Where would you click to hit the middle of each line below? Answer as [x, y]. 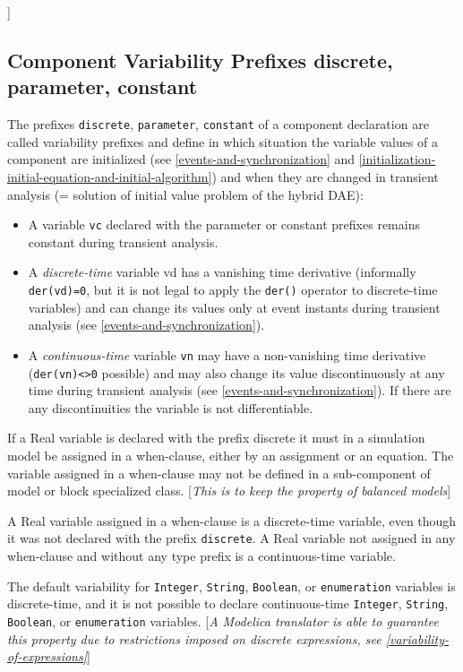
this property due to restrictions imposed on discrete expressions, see [194, 638]
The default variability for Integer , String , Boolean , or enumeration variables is [231, 586]
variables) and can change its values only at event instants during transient [234, 307]
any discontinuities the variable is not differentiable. [171, 407]
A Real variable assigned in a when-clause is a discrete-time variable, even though [232, 520]
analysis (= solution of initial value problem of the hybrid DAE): [185, 194]
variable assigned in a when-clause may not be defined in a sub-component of [219, 473]
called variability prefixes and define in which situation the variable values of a [223, 141]
